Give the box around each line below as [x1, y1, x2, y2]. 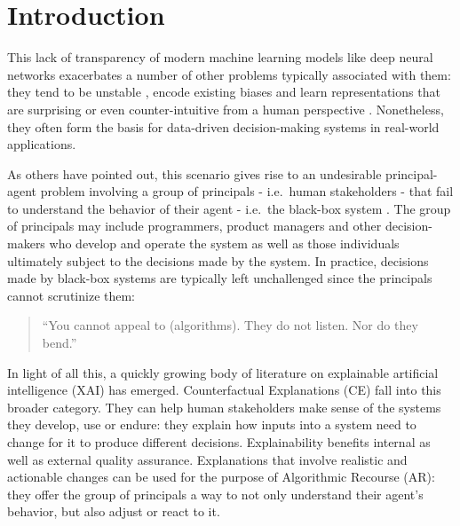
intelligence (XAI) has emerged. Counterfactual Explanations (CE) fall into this [7, 381, 441, 399]
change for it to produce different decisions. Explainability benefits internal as [7, 433, 431, 451]
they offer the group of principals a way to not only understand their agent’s [7, 484, 424, 503]
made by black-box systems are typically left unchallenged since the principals [7, 269, 432, 287]
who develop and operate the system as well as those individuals [49, 234, 400, 253]
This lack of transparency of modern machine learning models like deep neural [7, 48, 433, 67]
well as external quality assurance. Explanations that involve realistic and [7, 450, 408, 468]
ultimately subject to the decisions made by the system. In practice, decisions [7, 251, 429, 270]
